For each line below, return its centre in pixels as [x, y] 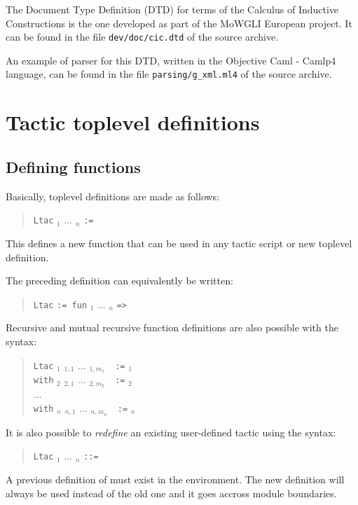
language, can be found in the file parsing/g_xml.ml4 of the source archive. [169, 74]
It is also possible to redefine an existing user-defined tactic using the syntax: [171, 432]
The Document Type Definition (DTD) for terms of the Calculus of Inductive [172, 9]
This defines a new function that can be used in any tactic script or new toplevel [179, 243]
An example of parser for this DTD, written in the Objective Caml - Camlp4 [171, 60]
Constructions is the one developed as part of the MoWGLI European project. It [179, 23]
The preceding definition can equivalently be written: [119, 281]
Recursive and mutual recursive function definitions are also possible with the [172, 327]
